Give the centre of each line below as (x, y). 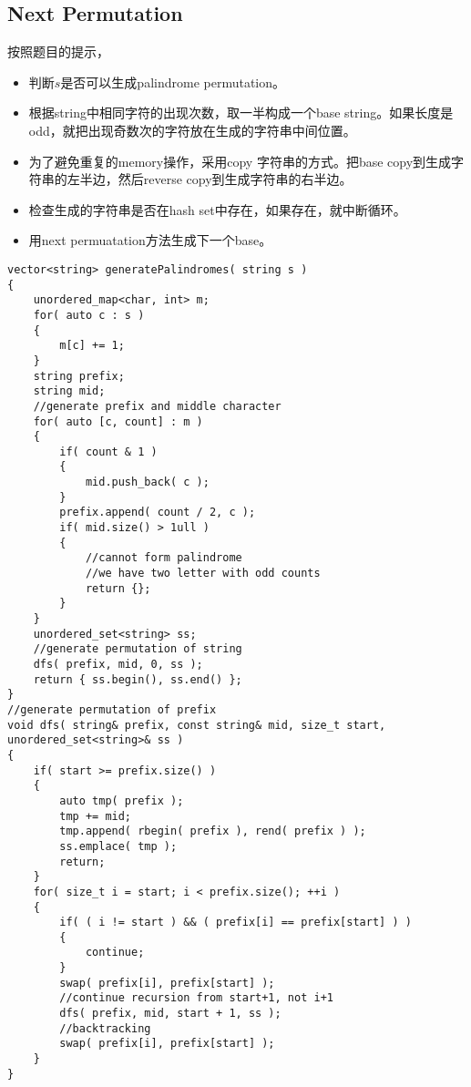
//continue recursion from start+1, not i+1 (196, 998)
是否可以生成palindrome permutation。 (173, 82)
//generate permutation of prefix (112, 709)
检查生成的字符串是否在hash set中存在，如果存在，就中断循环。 (217, 209)
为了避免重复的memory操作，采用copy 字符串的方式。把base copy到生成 (240, 161)
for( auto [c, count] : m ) (118, 421)
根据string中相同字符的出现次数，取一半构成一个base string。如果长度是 (241, 113)
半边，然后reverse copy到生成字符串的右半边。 (216, 179)
